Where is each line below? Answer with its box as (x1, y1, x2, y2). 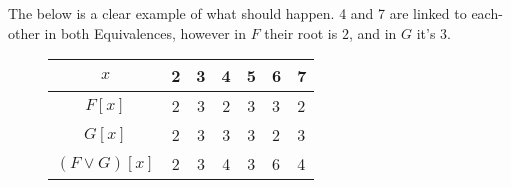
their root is (264, 22, 338, 43)
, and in (348, 22, 397, 43)
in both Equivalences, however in (44, 22, 246, 43)
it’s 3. (416, 22, 451, 43)
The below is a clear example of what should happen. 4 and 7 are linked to (8, 3, 467, 23)
